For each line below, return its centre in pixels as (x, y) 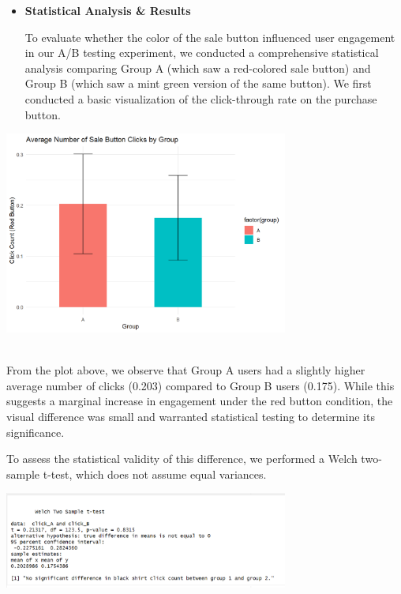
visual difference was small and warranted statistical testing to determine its (191, 416)
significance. (36, 432)
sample (23, 474)
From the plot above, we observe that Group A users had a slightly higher (186, 370)
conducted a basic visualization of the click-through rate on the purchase (201, 98)
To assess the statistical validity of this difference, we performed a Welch (182, 459)
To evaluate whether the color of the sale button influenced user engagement (210, 37)
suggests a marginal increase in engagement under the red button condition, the (200, 401)
